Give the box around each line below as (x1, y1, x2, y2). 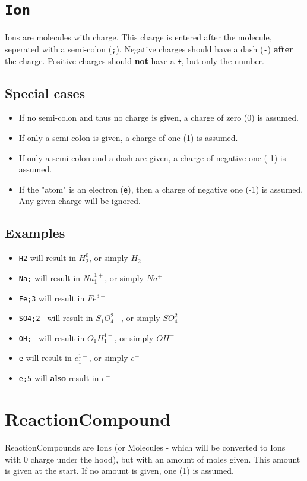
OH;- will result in (18, 331, 85, 344)
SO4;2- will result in (18, 312, 93, 324)
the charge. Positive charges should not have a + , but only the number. (5, 54, 264, 67)
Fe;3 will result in (18, 291, 85, 304)
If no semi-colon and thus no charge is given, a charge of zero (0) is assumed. (18, 111, 299, 124)
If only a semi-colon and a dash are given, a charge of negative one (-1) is (18, 151, 286, 164)
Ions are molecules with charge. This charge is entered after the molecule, (5, 31, 272, 43)
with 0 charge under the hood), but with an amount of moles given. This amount (5, 452, 300, 465)
